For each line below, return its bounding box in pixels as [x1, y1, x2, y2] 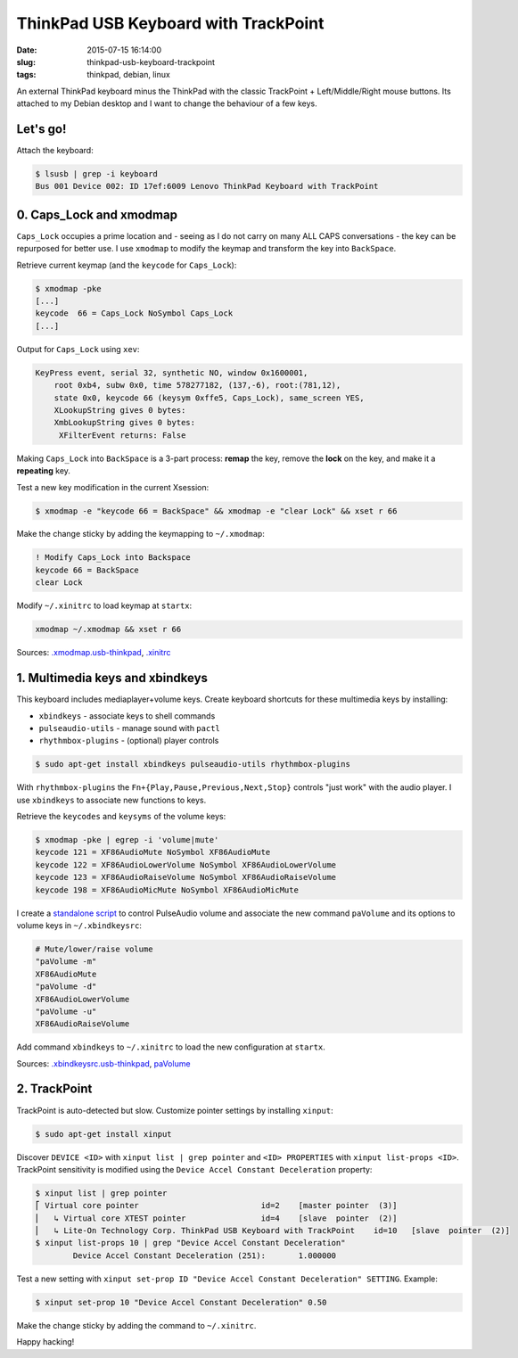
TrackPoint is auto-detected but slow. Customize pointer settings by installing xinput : [16, 1105, 333, 1115]
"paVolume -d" [35, 982, 97, 992]
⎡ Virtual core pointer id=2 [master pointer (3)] [35, 1200, 398, 1211]
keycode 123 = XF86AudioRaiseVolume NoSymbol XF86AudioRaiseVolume [35, 872, 337, 883]
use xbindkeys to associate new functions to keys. [16, 794, 207, 805]
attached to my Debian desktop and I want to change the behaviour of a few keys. [16, 98, 318, 109]
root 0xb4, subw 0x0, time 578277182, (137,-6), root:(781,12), [53, 380, 341, 391]
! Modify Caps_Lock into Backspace [35, 553, 191, 563]
